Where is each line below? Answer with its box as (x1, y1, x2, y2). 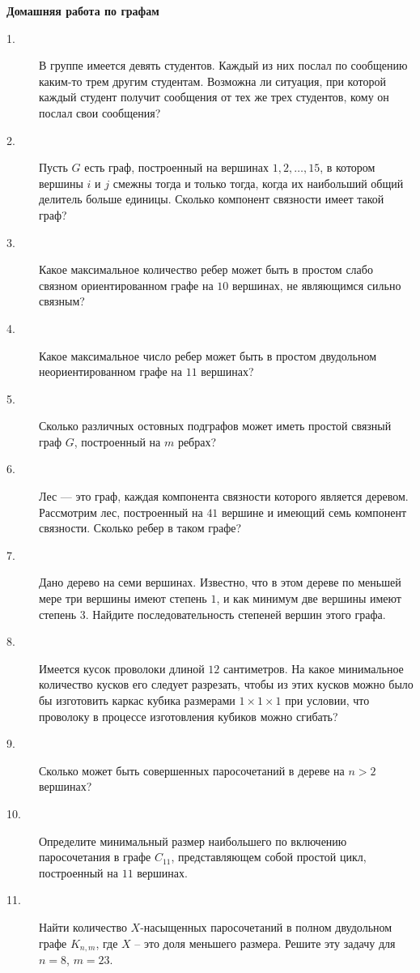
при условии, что (285, 692, 370, 708)
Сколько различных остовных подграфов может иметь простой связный (39, 417, 392, 434)
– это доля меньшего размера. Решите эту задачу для (134, 934, 396, 951)
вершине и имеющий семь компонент (222, 503, 407, 520)
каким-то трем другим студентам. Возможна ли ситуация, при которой (39, 72, 386, 89)
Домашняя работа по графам (6, 2, 159, 19)
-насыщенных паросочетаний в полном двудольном (140, 918, 392, 935)
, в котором (320, 159, 375, 176)
